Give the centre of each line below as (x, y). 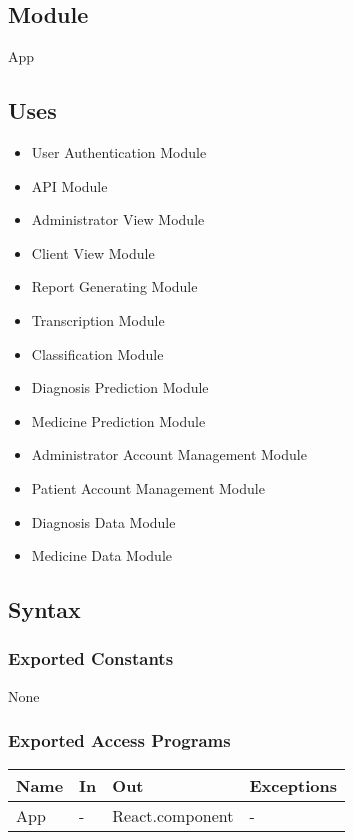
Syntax (44, 609)
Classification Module (97, 353)
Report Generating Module (114, 286)
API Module (69, 185)
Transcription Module (98, 319)
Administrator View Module (118, 219)
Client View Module (93, 252)
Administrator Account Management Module (169, 454)
